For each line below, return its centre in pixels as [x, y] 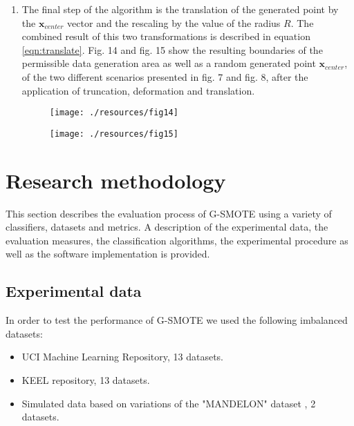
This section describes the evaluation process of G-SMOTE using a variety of [169, 213]
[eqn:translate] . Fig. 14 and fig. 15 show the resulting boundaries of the [172, 49]
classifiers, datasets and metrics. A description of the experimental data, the [167, 227]
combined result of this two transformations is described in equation [166, 36]
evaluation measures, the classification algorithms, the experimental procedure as [177, 240]
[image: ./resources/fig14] [114, 113]
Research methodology [116, 180]
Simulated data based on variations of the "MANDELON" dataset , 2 [169, 403]
